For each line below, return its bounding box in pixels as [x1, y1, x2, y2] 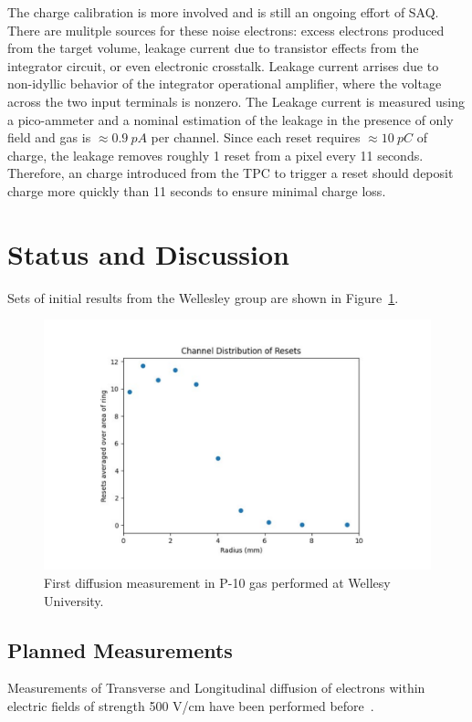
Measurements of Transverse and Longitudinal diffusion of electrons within [7, 678, 425, 697]
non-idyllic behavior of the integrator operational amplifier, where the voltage [7, 74, 442, 93]
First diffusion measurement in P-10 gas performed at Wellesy [44, 572, 391, 591]
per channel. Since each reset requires [151, 128, 361, 147]
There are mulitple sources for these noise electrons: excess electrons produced [7, 20, 445, 39]
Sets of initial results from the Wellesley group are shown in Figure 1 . [7, 288, 399, 307]
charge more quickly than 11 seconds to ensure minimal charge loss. [7, 181, 386, 200]
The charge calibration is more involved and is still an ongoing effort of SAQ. [7, 3, 439, 21]
